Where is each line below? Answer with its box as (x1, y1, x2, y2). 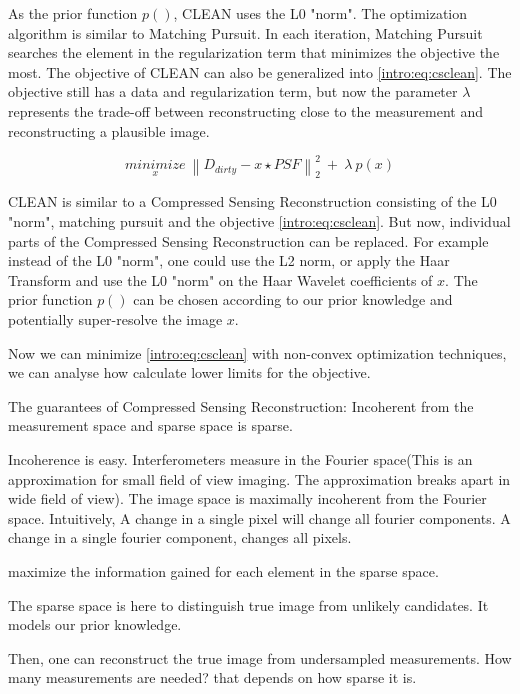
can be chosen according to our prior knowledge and (133, 289, 453, 310)
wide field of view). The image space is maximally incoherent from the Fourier (8, 488, 487, 509)
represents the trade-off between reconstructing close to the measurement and (8, 100, 483, 121)
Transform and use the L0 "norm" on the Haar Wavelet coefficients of (8, 269, 433, 290)
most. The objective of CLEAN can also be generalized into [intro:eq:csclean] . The (8, 61, 512, 82)
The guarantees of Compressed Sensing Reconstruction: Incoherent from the (8, 395, 474, 416)
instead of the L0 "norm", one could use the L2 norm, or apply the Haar (8, 250, 450, 271)
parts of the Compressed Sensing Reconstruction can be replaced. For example (8, 230, 489, 251)
